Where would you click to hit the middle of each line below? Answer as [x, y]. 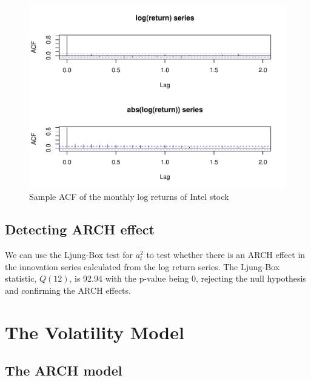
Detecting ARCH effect [80, 229]
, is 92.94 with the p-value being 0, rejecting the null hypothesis [188, 278]
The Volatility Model [95, 332]
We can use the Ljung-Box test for [69, 255]
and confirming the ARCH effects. [68, 290]
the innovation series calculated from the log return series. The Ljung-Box [142, 266]
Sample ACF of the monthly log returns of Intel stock [129, 197]
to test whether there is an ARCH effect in [226, 255]
